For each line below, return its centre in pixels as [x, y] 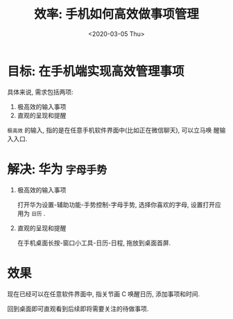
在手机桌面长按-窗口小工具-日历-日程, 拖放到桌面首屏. [94, 243]
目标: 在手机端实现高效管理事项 [96, 71]
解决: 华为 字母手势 [57, 169]
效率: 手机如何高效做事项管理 [116, 14]
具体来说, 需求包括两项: [41, 92]
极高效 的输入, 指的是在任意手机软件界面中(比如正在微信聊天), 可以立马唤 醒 [113, 130]
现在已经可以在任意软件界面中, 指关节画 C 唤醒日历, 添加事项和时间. [104, 294]
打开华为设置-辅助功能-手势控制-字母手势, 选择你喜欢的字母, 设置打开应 [119, 205]
